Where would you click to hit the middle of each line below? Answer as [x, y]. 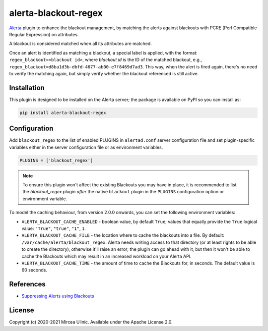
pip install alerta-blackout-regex [63, 112]
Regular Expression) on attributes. [44, 34]
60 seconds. [34, 270]
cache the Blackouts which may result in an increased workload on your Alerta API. [106, 256]
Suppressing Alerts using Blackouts [58, 296]
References [27, 284]
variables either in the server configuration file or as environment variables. [86, 147]
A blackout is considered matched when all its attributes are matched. [81, 44]
